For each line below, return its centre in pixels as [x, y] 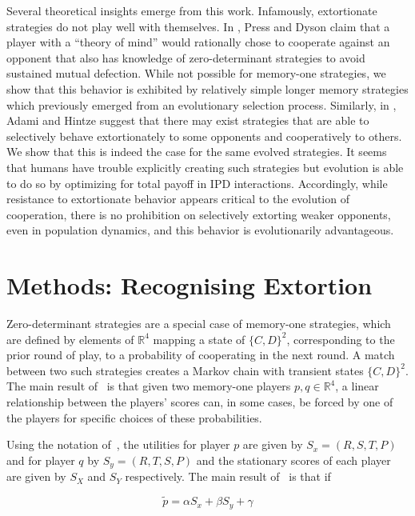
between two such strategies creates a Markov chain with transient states [185, 370]
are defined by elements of [70, 339]
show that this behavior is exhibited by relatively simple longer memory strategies [207, 88]
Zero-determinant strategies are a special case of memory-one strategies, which [199, 324]
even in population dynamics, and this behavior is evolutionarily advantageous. [200, 230]
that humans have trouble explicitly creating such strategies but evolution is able [205, 167]
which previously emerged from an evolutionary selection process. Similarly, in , [202, 104]
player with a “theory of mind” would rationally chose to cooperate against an [198, 42]
